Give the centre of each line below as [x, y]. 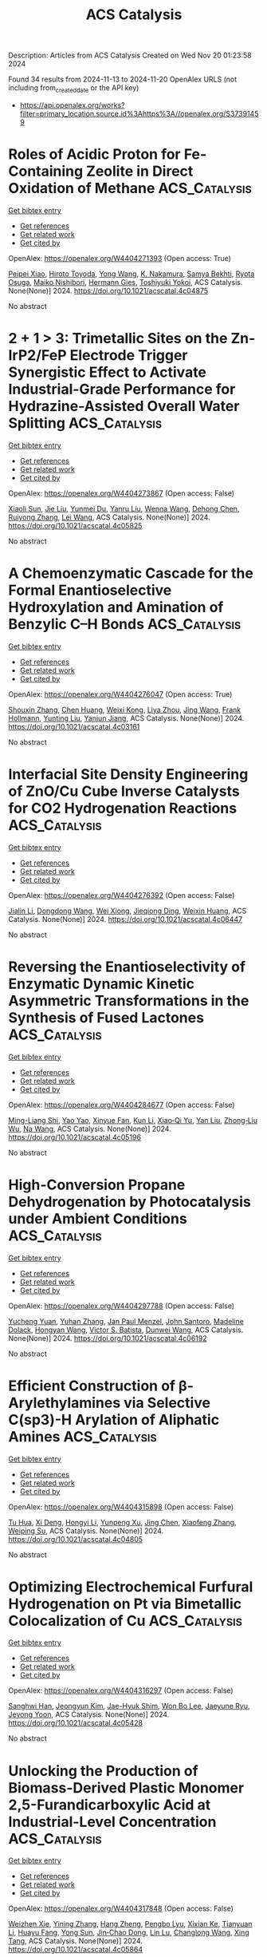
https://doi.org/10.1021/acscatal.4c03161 [74, 726]
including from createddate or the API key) [74, 89]
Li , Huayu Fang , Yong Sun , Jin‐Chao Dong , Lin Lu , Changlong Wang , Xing [129, 1932]
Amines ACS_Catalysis [82, 1436]
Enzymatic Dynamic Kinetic [102, 984]
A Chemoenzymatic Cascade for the [131, 573]
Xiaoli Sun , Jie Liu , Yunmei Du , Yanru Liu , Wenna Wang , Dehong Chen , [124, 508]
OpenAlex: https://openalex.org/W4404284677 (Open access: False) [122, 1105]
